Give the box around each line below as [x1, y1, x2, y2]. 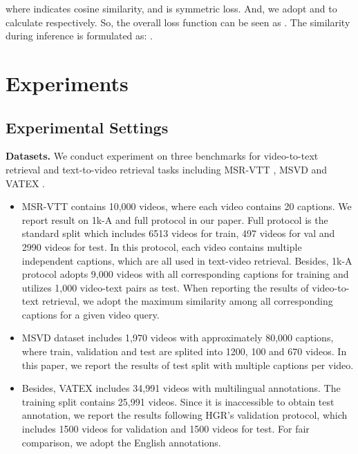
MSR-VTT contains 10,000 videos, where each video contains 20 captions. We [21, 199, 352, 214]
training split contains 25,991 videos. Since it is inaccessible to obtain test [21, 394, 335, 408]
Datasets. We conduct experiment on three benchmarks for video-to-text [6, 149, 319, 163]
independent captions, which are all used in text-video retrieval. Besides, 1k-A [21, 253, 352, 267]
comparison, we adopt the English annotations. [21, 435, 221, 449]
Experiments [6, 68, 129, 97]
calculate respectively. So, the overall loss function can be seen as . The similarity [6, 15, 350, 29]
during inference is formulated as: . [6, 28, 153, 43]
